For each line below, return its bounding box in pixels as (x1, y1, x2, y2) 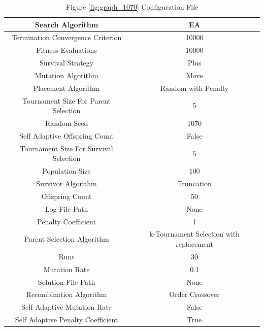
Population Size (42, 165, 91, 176)
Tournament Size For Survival (20, 143, 113, 153)
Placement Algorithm (33, 82, 100, 93)
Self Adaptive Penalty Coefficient (15, 314, 118, 325)
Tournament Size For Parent (22, 95, 111, 106)
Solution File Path (38, 276, 95, 287)
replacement (176, 239, 213, 249)
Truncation (177, 178, 212, 189)
